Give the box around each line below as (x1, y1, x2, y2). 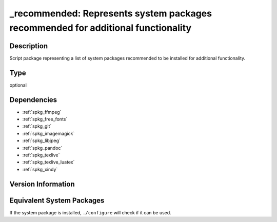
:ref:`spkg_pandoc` (22, 145, 63, 151)
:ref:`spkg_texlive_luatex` (22, 159, 75, 165)
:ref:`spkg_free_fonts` (22, 116, 68, 123)
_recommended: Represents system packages (9, 8, 212, 19)
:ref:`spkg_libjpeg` (22, 137, 61, 144)
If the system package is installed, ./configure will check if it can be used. (9, 209, 171, 215)
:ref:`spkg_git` (22, 123, 52, 129)
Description (9, 42, 48, 50)
